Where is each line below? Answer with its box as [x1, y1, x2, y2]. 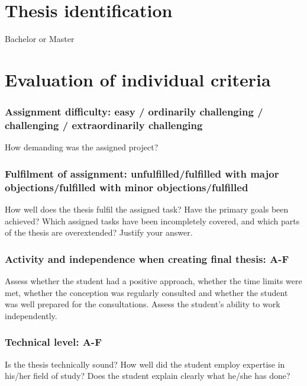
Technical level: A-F [5, 334, 102, 349]
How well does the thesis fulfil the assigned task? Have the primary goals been [5, 202, 289, 215]
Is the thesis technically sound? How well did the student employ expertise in [5, 358, 285, 370]
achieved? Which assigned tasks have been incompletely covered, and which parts [5, 214, 300, 227]
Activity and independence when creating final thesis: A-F [5, 251, 289, 266]
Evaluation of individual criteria [5, 67, 271, 91]
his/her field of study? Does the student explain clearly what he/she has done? [5, 369, 290, 382]
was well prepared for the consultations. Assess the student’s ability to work [5, 298, 280, 310]
